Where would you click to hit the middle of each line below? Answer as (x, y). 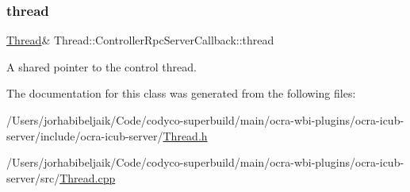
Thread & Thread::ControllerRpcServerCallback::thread (140, 40)
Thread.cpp (88, 177)
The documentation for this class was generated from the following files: (181, 93)
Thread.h (185, 135)
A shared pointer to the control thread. (102, 66)
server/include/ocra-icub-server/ (85, 135)
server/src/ (33, 177)
